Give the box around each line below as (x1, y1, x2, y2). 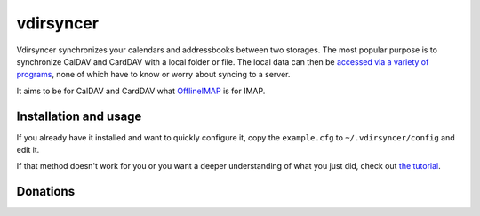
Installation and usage (16, 108, 142, 124)
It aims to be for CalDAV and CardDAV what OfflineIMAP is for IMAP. (16, 85, 266, 96)
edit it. (16, 145, 40, 156)
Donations (16, 184, 76, 199)
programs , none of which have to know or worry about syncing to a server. (16, 69, 291, 80)
